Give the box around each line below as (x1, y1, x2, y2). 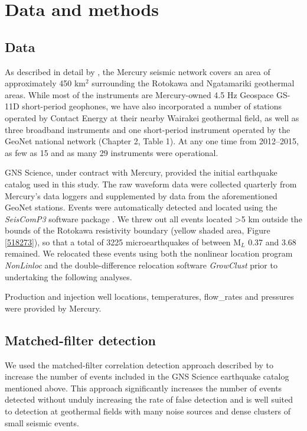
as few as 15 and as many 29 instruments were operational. (5, 146, 218, 158)
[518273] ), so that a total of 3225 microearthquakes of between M (5, 235, 241, 248)
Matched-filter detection (5, 330, 156, 349)
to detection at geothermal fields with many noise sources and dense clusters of (5, 405, 290, 417)
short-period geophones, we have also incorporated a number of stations (22, 100, 282, 112)
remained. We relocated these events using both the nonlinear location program (5, 247, 293, 260)
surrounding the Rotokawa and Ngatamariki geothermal (92, 77, 295, 89)
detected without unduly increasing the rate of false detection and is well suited (5, 393, 293, 406)
